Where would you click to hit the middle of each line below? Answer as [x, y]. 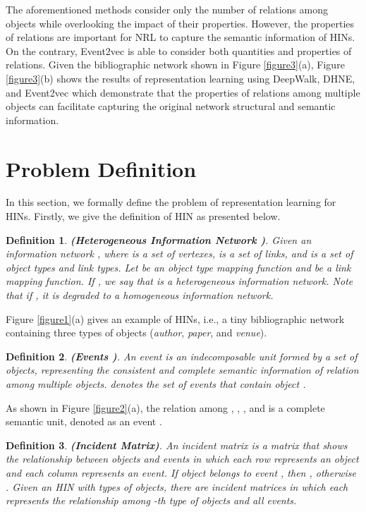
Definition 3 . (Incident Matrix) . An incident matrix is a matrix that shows [177, 445]
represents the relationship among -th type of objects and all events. [151, 500]
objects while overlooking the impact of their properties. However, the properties [180, 23]
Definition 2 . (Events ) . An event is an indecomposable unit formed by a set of [182, 356]
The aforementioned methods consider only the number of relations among [167, 9]
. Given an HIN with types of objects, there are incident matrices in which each [177, 486]
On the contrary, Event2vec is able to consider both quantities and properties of [179, 50]
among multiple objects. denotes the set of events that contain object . [156, 384]
